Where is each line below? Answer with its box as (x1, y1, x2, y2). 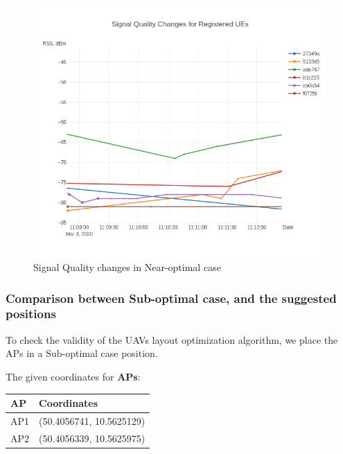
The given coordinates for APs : (6, 369, 141, 383)
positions (6, 305, 56, 322)
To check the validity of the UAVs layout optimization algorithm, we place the (6, 332, 338, 347)
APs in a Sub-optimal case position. (6, 346, 158, 360)
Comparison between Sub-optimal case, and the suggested (6, 289, 337, 306)
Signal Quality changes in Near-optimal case (33, 260, 221, 274)
